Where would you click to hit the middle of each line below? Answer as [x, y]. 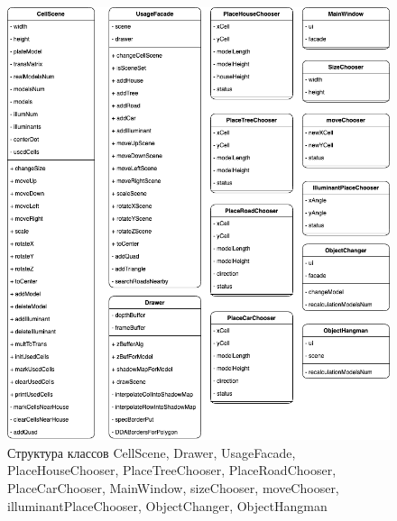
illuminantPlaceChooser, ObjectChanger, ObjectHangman [167, 505]
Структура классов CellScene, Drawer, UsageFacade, [152, 452]
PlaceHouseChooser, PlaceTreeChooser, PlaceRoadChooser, [172, 470]
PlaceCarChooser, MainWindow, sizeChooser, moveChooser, [173, 488]
